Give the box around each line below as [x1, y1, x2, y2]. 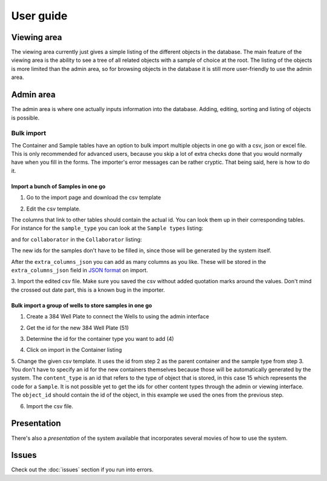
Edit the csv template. [26, 205, 81, 212]
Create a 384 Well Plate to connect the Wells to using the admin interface [26, 313, 210, 320]
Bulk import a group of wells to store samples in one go [11, 301, 153, 309]
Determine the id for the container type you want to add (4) [26, 335, 174, 342]
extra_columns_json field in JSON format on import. [11, 266, 148, 274]
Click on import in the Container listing [26, 346, 122, 354]
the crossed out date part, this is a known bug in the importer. [11, 286, 165, 294]
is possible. [11, 114, 40, 121]
